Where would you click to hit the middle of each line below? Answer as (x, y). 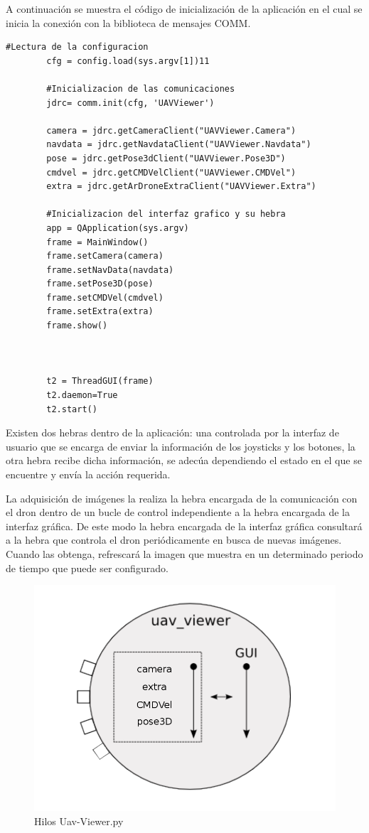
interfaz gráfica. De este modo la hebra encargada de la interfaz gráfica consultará (184, 526)
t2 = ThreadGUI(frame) (100, 381)
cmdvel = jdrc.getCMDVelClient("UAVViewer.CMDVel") (171, 172)
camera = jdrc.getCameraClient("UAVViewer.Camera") (171, 130)
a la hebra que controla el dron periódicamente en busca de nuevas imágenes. (174, 540)
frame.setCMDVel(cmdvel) (105, 297)
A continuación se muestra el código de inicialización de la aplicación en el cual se (184, 9)
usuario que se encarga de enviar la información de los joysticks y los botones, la (181, 446)
